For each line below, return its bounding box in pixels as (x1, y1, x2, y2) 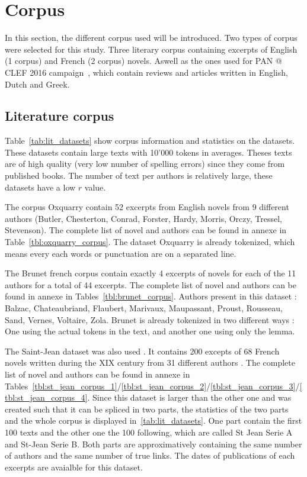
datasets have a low (5, 181, 76, 193)
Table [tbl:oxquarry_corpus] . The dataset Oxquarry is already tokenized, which (5, 236, 295, 248)
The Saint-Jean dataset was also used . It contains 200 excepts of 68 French (5, 344, 280, 357)
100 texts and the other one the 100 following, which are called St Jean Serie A (5, 426, 293, 438)
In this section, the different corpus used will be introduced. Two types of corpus (5, 31, 298, 44)
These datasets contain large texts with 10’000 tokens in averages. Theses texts (5, 146, 292, 158)
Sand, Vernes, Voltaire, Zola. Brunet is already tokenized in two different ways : (5, 313, 295, 325)
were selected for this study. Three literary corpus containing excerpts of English (5, 43, 298, 55)
